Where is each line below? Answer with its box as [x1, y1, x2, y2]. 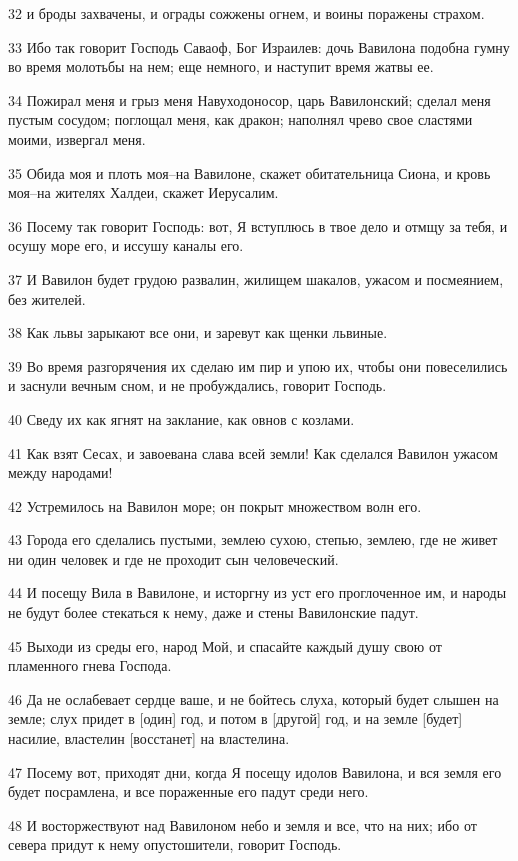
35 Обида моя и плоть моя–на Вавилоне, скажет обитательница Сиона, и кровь [8, 162, 491, 183]
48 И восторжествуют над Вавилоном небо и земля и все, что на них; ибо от [8, 814, 477, 835]
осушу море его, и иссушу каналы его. [8, 235, 244, 256]
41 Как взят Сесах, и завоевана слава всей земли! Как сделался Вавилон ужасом [8, 442, 498, 463]
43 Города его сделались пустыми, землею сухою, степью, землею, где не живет [8, 529, 498, 550]
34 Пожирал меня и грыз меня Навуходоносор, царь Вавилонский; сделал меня [8, 89, 491, 110]
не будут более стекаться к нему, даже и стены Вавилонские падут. [8, 602, 419, 623]
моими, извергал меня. [8, 128, 146, 149]
